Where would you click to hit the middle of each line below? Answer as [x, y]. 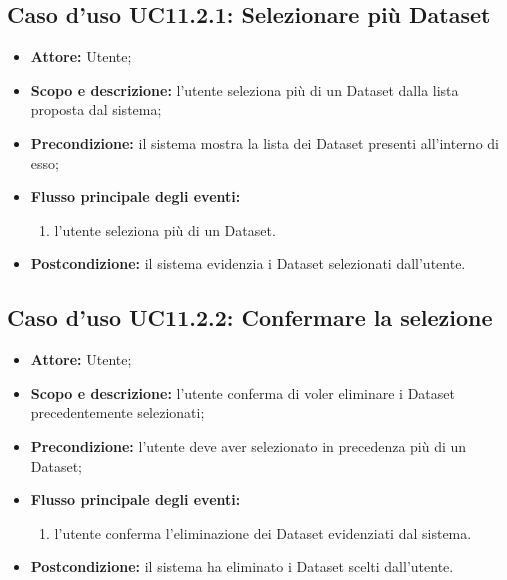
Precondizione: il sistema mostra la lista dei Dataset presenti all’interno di [264, 142]
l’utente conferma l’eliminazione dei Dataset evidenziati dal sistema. [263, 532]
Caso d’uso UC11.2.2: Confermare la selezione [250, 317]
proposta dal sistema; [96, 109]
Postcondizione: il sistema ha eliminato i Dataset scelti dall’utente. [242, 566]
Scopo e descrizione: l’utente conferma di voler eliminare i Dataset [242, 392]
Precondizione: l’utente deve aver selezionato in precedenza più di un [248, 445]
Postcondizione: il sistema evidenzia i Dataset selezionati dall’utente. [248, 263]
